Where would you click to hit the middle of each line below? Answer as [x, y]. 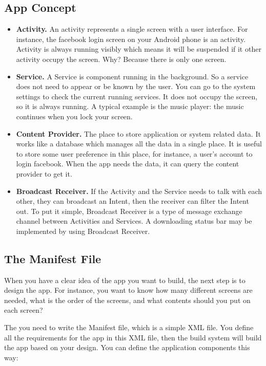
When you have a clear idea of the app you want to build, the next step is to [125, 280]
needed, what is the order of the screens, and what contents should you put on [127, 300]
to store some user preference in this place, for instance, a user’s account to [134, 153]
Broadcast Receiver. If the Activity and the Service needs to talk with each [139, 191]
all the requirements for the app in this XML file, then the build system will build [133, 337]
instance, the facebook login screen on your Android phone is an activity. [131, 39]
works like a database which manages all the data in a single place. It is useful [139, 144]
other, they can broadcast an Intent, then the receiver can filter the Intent [132, 201]
